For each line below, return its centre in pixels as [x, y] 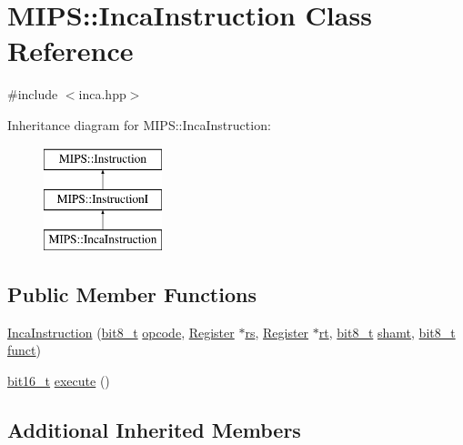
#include [33, 94]
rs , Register [277, 332]
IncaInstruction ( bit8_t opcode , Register [121, 332]
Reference [70, 51]
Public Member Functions [132, 293]
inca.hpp [102, 94]
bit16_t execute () [59, 380]
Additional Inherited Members [154, 429]
